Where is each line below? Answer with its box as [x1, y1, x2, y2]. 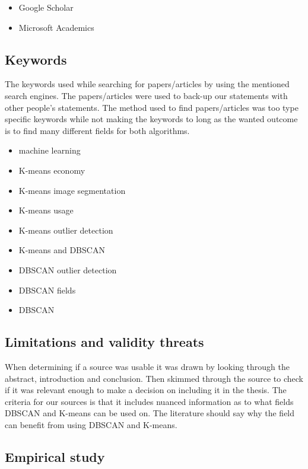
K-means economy [18, 164, 85, 176]
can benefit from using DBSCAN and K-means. [5, 418, 177, 430]
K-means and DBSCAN [18, 244, 105, 256]
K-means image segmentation [18, 184, 126, 196]
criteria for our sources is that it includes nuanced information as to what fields [5, 395, 294, 407]
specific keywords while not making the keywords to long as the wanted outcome [5, 113, 298, 125]
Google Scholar [18, 1, 74, 13]
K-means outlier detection [18, 224, 113, 236]
